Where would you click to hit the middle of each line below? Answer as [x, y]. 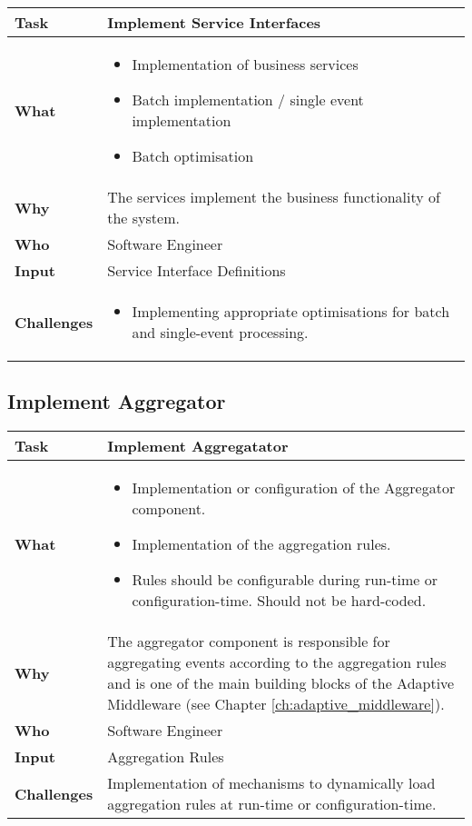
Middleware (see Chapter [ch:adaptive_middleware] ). [276, 704]
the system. [143, 218]
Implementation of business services [245, 64]
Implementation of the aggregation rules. [261, 544]
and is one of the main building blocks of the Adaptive [281, 683]
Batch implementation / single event [248, 100]
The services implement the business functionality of [274, 197]
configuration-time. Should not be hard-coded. [279, 601]
